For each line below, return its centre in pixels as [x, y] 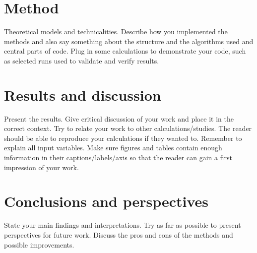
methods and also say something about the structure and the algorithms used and [129, 41]
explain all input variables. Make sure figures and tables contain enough [113, 148]
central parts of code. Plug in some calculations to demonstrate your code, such [125, 51]
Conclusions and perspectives [106, 201]
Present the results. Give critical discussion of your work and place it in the [119, 118]
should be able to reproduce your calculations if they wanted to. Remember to [123, 138]
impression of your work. [41, 167]
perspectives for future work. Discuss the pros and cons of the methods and [119, 234]
